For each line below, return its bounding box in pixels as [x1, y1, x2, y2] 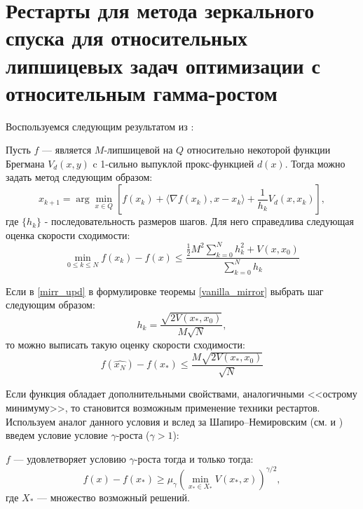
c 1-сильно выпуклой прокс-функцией [93, 156, 254, 170]
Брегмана [6, 156, 45, 170]
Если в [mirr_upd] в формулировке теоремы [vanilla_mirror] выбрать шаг [6, 283, 324, 298]
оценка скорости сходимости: [6, 227, 130, 242]
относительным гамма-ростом [6, 78, 278, 107]
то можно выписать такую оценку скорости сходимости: [6, 337, 245, 351]
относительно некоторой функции [186, 142, 331, 157]
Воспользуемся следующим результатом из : [6, 118, 194, 133]
